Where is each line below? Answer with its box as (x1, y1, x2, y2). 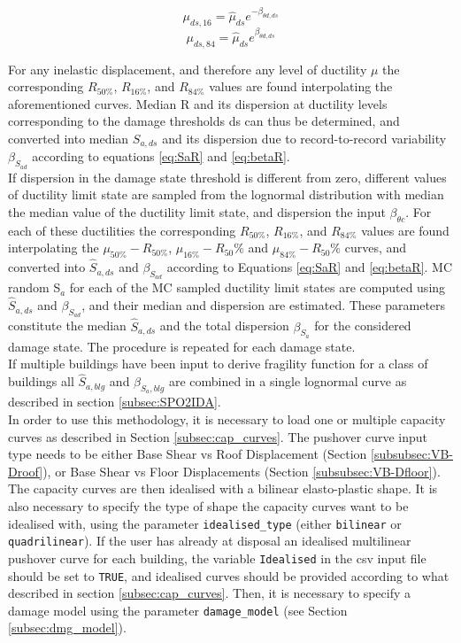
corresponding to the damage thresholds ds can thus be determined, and (8, 112, 400, 130)
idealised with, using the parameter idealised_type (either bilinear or (8, 514, 402, 532)
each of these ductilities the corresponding (8, 221, 236, 239)
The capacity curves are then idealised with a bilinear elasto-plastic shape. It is (8, 479, 438, 498)
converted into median (8, 128, 129, 147)
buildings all (8, 372, 74, 391)
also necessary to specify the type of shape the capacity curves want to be (8, 496, 409, 515)
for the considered (314, 316, 411, 335)
